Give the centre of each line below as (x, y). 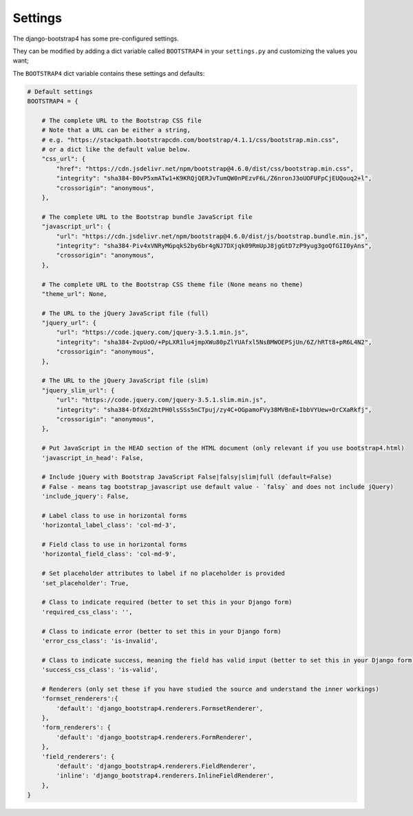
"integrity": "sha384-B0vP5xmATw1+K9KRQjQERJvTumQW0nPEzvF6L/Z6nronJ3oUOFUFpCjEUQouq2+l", (214, 178)
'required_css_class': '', (87, 612)
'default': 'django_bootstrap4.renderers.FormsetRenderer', (160, 708)
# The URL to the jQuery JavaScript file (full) (125, 313)
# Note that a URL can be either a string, (116, 130)
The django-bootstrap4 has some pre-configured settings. (96, 39)
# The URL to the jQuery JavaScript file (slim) (125, 381)
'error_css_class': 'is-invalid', (100, 641)
